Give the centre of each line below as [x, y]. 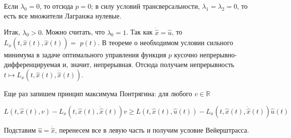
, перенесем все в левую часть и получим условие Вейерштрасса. [152, 130]
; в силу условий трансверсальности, [145, 6]
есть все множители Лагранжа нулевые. [63, 15]
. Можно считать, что [73, 32]
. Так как [139, 32]
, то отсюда [56, 6]
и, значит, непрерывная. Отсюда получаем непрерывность [148, 64]
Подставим [20, 130]
